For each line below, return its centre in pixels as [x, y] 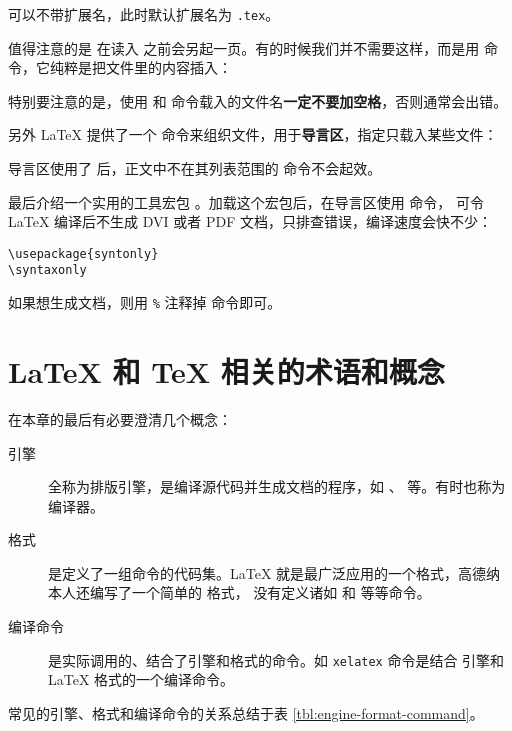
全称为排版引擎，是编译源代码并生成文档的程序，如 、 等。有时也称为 [277, 486]
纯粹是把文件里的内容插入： [140, 67]
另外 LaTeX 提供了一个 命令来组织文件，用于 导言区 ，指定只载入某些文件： [253, 134]
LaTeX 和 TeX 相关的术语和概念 [226, 370]
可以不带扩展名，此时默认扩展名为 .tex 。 [144, 14]
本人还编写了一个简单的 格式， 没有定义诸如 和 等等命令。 [239, 592]
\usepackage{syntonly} [83, 253]
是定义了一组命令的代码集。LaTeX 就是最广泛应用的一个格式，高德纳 [274, 572]
